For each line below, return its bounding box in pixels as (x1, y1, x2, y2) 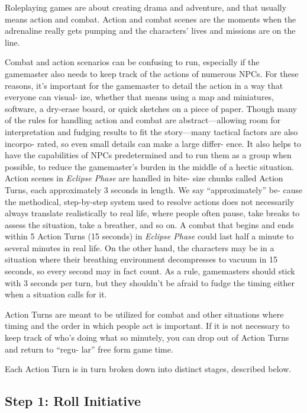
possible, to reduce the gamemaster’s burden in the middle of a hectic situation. (5, 160, 294, 172)
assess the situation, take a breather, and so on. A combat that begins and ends (5, 218, 294, 230)
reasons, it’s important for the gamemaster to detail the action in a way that (5, 79, 283, 91)
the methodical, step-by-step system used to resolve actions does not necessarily (5, 195, 295, 207)
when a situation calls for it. (5, 288, 107, 300)
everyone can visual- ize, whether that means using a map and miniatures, (5, 91, 274, 103)
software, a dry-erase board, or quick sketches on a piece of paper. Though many (5, 102, 298, 114)
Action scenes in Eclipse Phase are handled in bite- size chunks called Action (5, 172, 283, 184)
